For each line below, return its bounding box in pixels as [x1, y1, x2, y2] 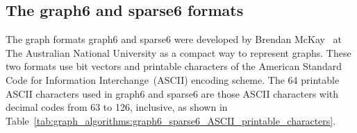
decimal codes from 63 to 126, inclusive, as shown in [6, 100, 228, 114]
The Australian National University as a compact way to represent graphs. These [6, 45, 351, 60]
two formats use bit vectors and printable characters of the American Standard [6, 59, 342, 73]
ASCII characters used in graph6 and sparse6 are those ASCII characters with [6, 86, 339, 100]
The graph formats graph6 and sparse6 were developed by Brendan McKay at [6, 32, 342, 46]
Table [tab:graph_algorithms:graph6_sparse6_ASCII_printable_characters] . [6, 113, 336, 127]
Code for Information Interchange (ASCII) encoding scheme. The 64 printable [6, 72, 340, 87]
